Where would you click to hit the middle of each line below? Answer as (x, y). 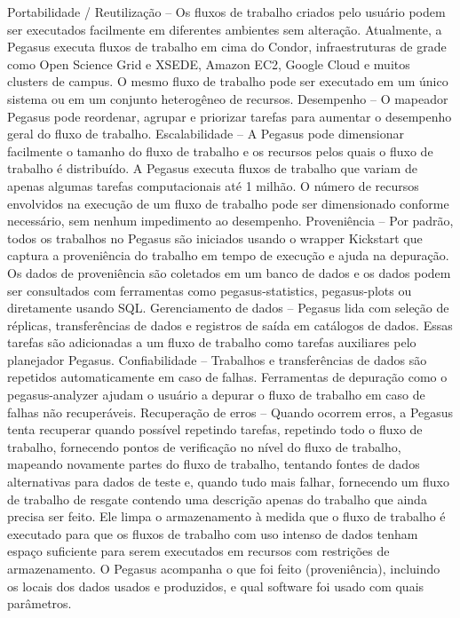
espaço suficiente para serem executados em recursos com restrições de (198, 551)
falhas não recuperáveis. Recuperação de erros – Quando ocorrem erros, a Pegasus (230, 412)
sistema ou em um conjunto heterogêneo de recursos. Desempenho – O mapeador (228, 98)
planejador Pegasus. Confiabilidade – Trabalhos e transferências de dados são (217, 359)
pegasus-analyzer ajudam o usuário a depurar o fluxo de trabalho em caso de (216, 395)
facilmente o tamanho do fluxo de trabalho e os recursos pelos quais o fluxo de (220, 151)
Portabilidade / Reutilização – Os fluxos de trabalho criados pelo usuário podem (226, 12)
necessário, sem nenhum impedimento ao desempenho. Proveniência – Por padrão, (230, 221)
